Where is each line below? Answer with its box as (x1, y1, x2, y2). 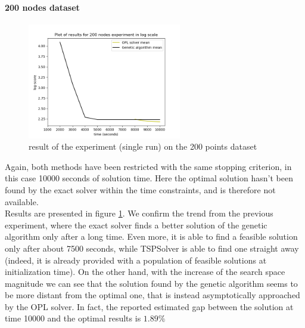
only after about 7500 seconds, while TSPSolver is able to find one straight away (5, 242, 299, 254)
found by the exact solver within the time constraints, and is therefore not (5, 183, 276, 196)
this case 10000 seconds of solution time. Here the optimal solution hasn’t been (5, 172, 293, 184)
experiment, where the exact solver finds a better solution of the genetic (5, 218, 267, 231)
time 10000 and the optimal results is (5, 312, 141, 324)
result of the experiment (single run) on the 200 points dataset (29, 140, 257, 153)
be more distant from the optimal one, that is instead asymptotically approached (5, 289, 300, 301)
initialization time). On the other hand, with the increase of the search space (5, 265, 285, 278)
